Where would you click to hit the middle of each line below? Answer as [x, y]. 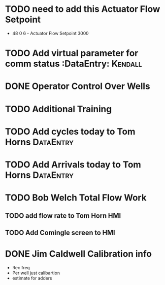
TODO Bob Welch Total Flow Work [76, 198]
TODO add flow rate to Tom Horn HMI [63, 216]
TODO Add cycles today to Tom [70, 131]
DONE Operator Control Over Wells [78, 86]
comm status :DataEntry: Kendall [74, 64]
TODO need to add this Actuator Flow [82, 9]
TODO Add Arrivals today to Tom [73, 164]
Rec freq [21, 267]
